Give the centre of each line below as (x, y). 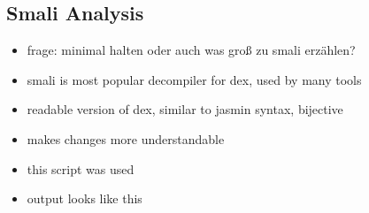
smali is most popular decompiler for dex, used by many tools (194, 79)
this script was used (81, 168)
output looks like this (85, 198)
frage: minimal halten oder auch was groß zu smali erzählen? (191, 50)
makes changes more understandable (126, 138)
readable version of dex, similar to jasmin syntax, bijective (185, 109)
